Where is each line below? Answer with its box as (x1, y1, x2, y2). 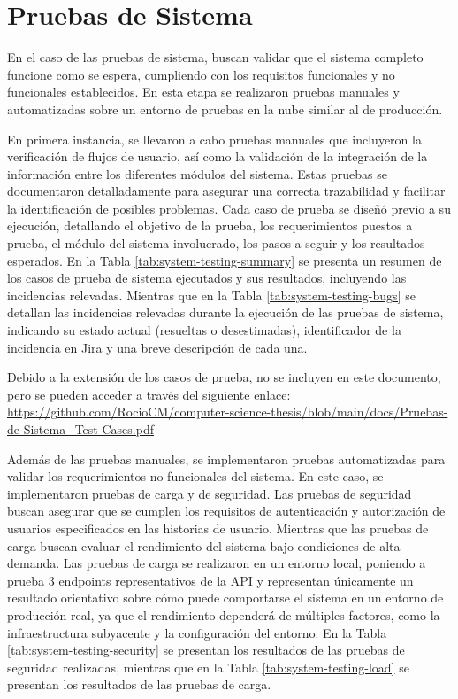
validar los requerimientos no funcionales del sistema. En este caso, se (7, 467, 384, 485)
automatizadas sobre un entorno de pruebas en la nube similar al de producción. (7, 99, 443, 118)
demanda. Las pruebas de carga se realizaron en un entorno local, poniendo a (7, 554, 426, 572)
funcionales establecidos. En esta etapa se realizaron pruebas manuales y (7, 82, 400, 101)
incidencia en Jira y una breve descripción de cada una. (7, 338, 308, 356)
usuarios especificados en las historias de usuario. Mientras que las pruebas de (7, 518, 429, 537)
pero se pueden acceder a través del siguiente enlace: (7, 384, 291, 403)
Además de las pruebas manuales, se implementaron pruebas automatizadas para (7, 449, 446, 468)
